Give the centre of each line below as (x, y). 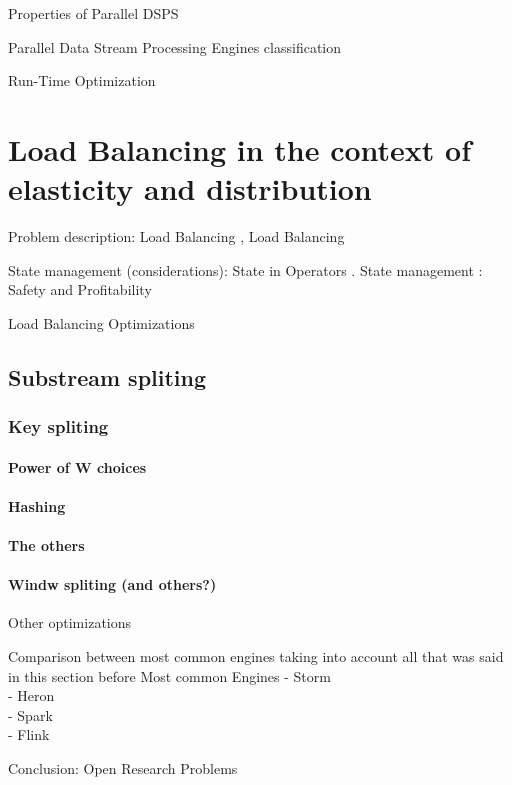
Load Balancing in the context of (240, 148)
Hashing (37, 505)
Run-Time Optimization (82, 80)
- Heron (31, 695)
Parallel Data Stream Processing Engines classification (175, 46)
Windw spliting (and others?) (112, 584)
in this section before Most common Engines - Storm (169, 675)
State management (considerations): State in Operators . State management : (245, 269)
